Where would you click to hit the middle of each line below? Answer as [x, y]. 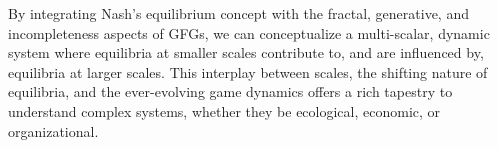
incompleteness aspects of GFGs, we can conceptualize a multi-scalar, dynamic [249, 32]
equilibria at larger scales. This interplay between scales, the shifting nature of [248, 71]
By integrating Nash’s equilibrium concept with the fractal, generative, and [238, 13]
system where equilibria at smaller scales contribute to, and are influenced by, [246, 52]
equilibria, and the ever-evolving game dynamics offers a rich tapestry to [230, 91]
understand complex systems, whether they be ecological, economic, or [224, 110]
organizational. [53, 130]
